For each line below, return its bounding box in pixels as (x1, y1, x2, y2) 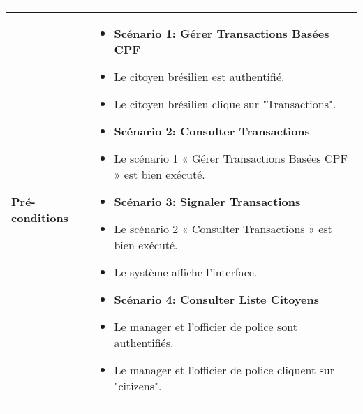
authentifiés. (114, 334, 174, 350)
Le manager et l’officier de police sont (114, 318, 298, 334)
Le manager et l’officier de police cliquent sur (114, 362, 334, 378)
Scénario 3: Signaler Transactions (114, 193, 301, 209)
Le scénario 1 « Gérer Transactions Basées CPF (114, 150, 348, 166)
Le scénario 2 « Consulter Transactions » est (114, 221, 332, 237)
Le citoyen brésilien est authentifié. (114, 68, 285, 84)
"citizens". (114, 378, 162, 394)
